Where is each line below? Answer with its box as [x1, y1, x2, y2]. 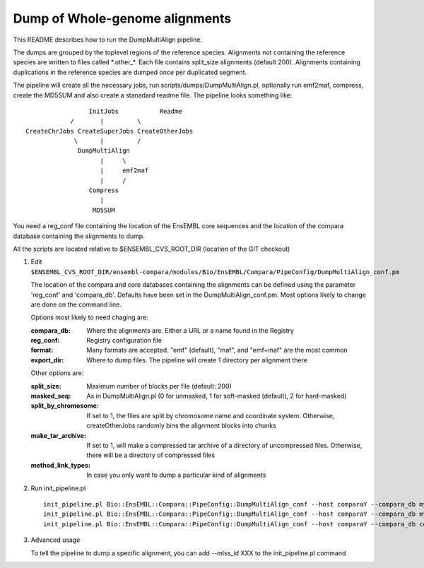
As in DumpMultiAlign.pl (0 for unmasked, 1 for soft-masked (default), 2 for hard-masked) [86, 392, 347, 401]
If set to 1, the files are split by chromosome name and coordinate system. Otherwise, [86, 411, 335, 420]
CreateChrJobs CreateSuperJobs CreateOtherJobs [25, 127, 194, 135]
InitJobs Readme [88, 107, 183, 115]
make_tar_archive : [30, 431, 86, 439]
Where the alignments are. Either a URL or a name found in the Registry [86, 326, 295, 335]
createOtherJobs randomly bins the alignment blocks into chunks [86, 421, 277, 430]
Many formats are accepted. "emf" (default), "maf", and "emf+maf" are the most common [86, 346, 348, 355]
